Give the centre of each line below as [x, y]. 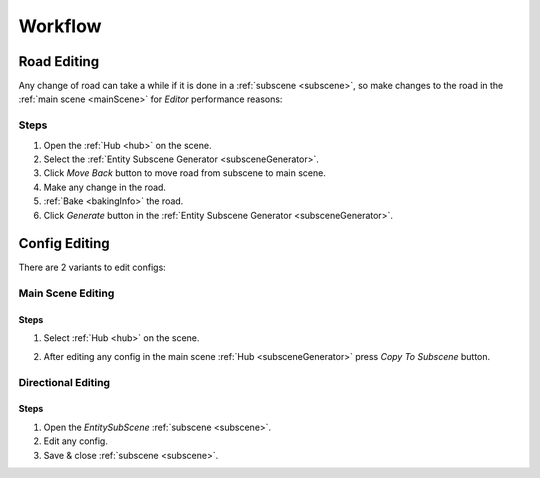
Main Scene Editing [66, 293]
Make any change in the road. [105, 187]
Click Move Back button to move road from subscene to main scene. [185, 173]
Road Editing [59, 61]
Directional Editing [64, 382]
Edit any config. [76, 441]
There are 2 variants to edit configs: [92, 267]
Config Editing [64, 243]
